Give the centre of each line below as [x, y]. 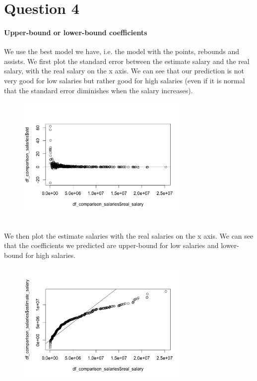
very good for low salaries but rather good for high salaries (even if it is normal [125, 80]
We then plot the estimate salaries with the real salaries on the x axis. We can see [129, 235]
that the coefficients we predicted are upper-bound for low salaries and [111, 245]
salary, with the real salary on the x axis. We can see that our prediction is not [124, 71]
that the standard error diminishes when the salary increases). [98, 90]
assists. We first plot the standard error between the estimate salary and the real [127, 61]
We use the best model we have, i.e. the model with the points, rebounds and [122, 51]
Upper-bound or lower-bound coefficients [76, 32]
